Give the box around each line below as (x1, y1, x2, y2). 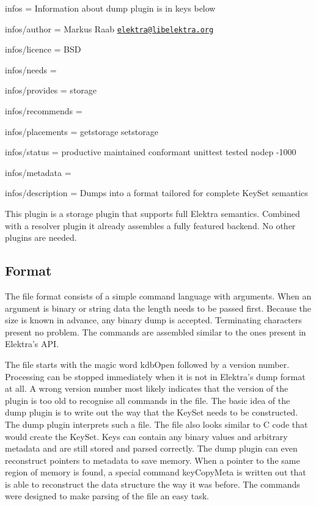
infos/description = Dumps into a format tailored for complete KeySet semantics (5, 186, 308, 199)
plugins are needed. (5, 231, 77, 244)
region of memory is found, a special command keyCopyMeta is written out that (5, 466, 306, 479)
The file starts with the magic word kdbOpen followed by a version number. (5, 358, 290, 370)
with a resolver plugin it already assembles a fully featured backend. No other (5, 219, 296, 232)
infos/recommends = (5, 105, 83, 117)
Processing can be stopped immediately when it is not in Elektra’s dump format (5, 370, 306, 383)
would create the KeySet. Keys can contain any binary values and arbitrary (5, 430, 288, 442)
